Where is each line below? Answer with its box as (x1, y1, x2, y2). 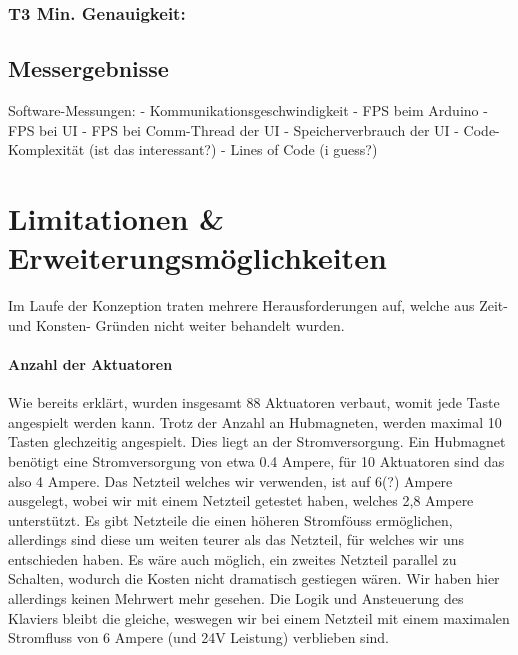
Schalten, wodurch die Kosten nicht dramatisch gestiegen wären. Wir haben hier (8, 568, 500, 589)
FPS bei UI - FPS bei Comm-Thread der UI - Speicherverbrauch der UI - (8, 119, 459, 140)
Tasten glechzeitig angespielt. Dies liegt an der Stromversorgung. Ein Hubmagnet (8, 431, 506, 452)
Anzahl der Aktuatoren (8, 353, 173, 374)
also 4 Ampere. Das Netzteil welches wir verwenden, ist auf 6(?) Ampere (8, 470, 453, 491)
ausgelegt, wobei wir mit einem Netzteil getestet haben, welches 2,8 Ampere (8, 490, 474, 511)
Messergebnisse (8, 53, 169, 84)
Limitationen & (8, 198, 225, 239)
